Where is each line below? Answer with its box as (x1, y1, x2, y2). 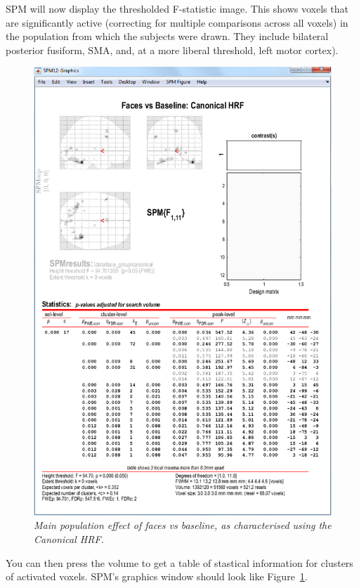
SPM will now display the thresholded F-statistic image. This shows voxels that (6, 1, 348, 15)
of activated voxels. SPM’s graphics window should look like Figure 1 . (6, 569, 308, 584)
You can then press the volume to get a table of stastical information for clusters (6, 555, 353, 570)
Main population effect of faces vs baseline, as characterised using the (34, 518, 332, 533)
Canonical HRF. (34, 532, 104, 547)
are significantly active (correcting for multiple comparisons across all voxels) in (6, 15, 348, 30)
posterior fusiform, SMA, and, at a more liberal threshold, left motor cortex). (6, 42, 339, 57)
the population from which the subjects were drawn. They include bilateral (6, 29, 329, 44)
